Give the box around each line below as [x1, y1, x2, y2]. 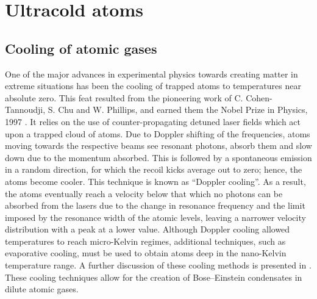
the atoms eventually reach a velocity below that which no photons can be [5, 187, 283, 200]
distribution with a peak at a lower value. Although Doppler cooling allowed [5, 223, 290, 236]
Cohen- [246, 91, 272, 104]
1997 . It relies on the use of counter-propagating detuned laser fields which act [5, 115, 301, 128]
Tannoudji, [5, 103, 46, 116]
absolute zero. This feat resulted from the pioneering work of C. [5, 91, 243, 104]
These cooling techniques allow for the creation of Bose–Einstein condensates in [5, 270, 302, 283]
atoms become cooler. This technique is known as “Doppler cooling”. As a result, [5, 175, 306, 187]
